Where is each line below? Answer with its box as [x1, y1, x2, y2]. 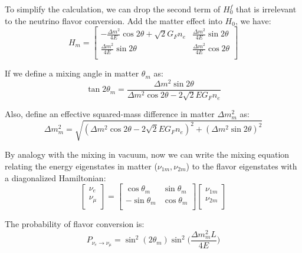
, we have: [235, 14, 271, 26]
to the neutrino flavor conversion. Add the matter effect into [5, 14, 222, 26]
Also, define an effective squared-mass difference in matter [5, 108, 215, 120]
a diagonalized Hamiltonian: [5, 171, 106, 184]
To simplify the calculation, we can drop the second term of [5, 3, 221, 15]
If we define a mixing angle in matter [5, 67, 139, 79]
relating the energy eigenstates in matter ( [5, 159, 157, 172]
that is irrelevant [236, 3, 297, 15]
